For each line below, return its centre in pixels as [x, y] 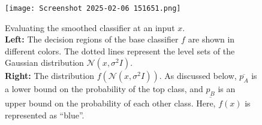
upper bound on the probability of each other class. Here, [110, 103]
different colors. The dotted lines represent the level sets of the [120, 51]
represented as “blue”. [45, 115]
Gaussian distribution [44, 62]
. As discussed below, [198, 76]
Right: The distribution [49, 76]
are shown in [211, 39]
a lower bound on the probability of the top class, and [104, 89]
